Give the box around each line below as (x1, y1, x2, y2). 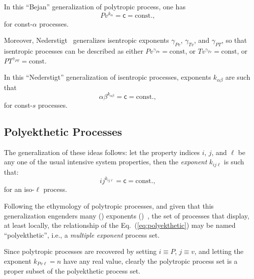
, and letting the (194, 246, 244, 256)
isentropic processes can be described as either (4, 46, 143, 56)
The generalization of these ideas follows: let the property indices (4, 147, 200, 157)
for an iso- (4, 184, 34, 194)
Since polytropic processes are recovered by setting (4, 246, 157, 256)
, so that (222, 35, 247, 45)
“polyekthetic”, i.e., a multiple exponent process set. (4, 229, 160, 240)
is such (223, 156, 244, 167)
